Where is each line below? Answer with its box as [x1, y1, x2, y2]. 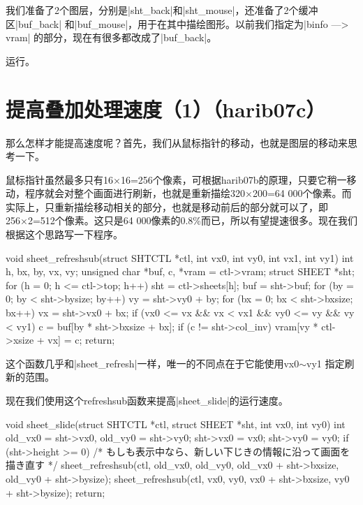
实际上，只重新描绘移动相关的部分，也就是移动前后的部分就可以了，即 [6, 199, 328, 214]
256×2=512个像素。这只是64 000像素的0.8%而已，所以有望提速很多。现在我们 [6, 213, 357, 228]
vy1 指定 [306, 356, 345, 370]
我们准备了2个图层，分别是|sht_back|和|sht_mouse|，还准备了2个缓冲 [6, 3, 318, 17]
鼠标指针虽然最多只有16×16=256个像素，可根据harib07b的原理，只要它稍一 [6, 172, 347, 186]
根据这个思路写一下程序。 [6, 227, 123, 242]
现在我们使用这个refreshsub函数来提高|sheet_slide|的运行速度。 [6, 393, 288, 407]
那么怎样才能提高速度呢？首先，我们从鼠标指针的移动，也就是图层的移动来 [6, 135, 348, 149]
